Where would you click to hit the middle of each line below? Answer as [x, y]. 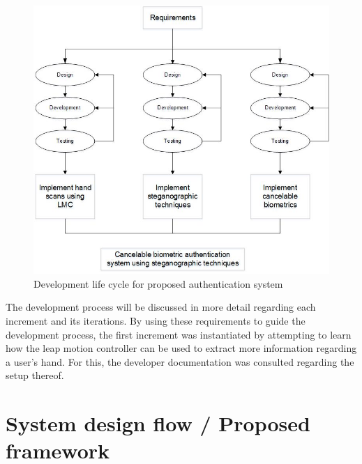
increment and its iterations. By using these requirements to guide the [156, 320]
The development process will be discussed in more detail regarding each [161, 307]
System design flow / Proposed [158, 423]
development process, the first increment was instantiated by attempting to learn [179, 334]
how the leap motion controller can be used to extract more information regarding [181, 348]
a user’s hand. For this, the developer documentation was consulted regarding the [180, 361]
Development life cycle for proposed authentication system [158, 283]
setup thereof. [35, 375]
